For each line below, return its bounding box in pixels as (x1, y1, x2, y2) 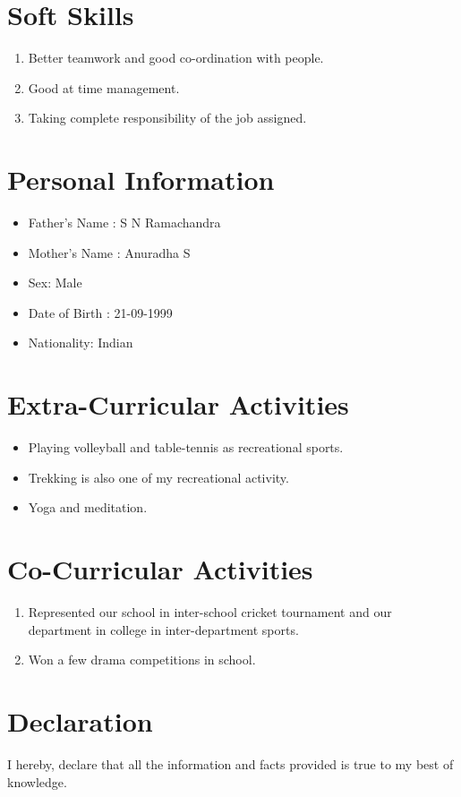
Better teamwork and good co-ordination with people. (28, 48, 324, 67)
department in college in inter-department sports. (28, 620, 299, 638)
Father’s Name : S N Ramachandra (28, 213, 221, 232)
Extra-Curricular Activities (7, 386, 349, 423)
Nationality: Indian (28, 333, 133, 352)
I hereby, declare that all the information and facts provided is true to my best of (7, 754, 454, 773)
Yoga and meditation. (28, 498, 148, 517)
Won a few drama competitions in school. (28, 650, 256, 669)
